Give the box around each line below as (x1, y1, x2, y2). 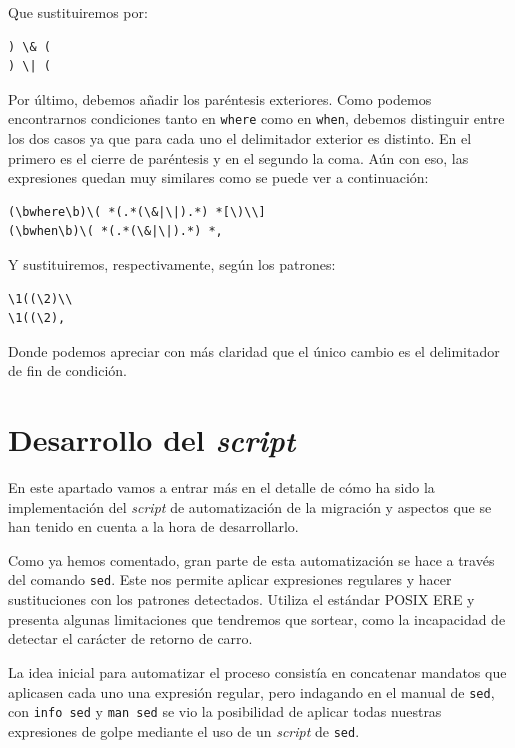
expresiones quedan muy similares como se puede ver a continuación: (8, 167, 429, 188)
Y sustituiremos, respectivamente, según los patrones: (8, 254, 336, 274)
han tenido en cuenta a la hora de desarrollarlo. (8, 516, 299, 537)
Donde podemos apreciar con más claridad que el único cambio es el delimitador (8, 340, 500, 361)
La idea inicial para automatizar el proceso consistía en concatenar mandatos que (8, 661, 507, 682)
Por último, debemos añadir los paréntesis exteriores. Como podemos (8, 88, 432, 109)
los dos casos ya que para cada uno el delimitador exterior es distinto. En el (8, 128, 472, 149)
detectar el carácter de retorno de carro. (8, 628, 253, 649)
